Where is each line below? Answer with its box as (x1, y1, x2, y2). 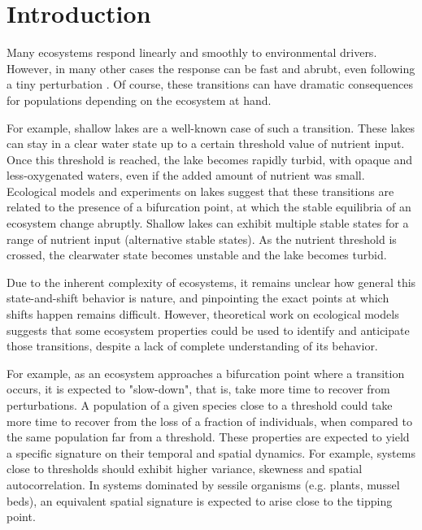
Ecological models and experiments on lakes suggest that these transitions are (7, 182, 394, 199)
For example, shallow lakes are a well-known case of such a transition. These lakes (7, 119, 415, 136)
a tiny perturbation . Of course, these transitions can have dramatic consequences (7, 76, 413, 93)
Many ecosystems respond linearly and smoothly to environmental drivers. (7, 44, 377, 61)
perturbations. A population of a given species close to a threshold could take (7, 397, 393, 413)
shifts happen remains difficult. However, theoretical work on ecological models (7, 306, 399, 323)
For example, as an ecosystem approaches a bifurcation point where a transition (7, 364, 405, 381)
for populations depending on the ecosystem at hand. (7, 91, 272, 108)
